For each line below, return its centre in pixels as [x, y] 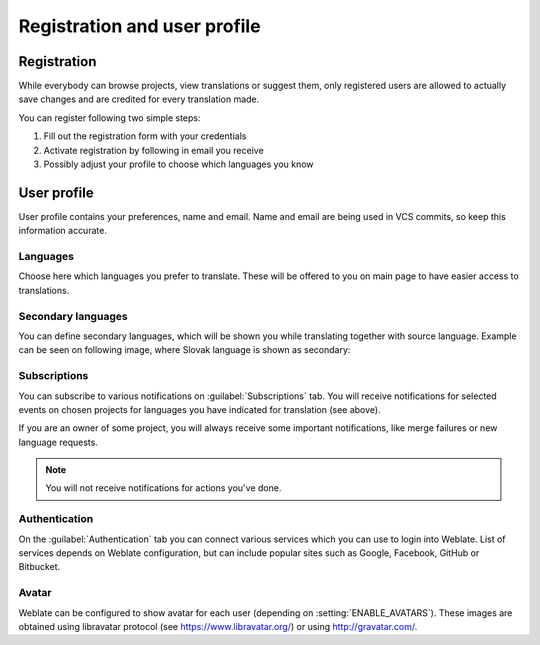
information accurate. [62, 231]
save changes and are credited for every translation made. [139, 99]
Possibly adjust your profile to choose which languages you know [178, 164]
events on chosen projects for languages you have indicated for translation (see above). [199, 409]
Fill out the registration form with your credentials [145, 136]
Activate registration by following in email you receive [153, 150]
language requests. [58, 442]
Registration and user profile [139, 26]
